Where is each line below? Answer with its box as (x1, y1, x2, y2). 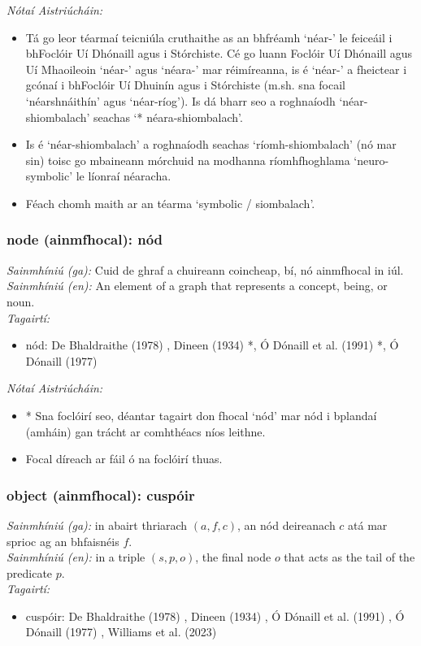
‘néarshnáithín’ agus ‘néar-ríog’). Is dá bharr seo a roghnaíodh (25, 92, 336, 109)
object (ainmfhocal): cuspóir (7, 484, 195, 505)
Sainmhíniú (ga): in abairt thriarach (7, 516, 188, 533)
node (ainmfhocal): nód (7, 229, 163, 249)
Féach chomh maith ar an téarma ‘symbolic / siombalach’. (25, 194, 315, 211)
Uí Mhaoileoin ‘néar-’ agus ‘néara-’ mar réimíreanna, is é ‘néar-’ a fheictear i (25, 60, 407, 77)
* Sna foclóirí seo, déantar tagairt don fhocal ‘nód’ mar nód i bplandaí (25, 406, 377, 423)
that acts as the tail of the (284, 548, 415, 566)
